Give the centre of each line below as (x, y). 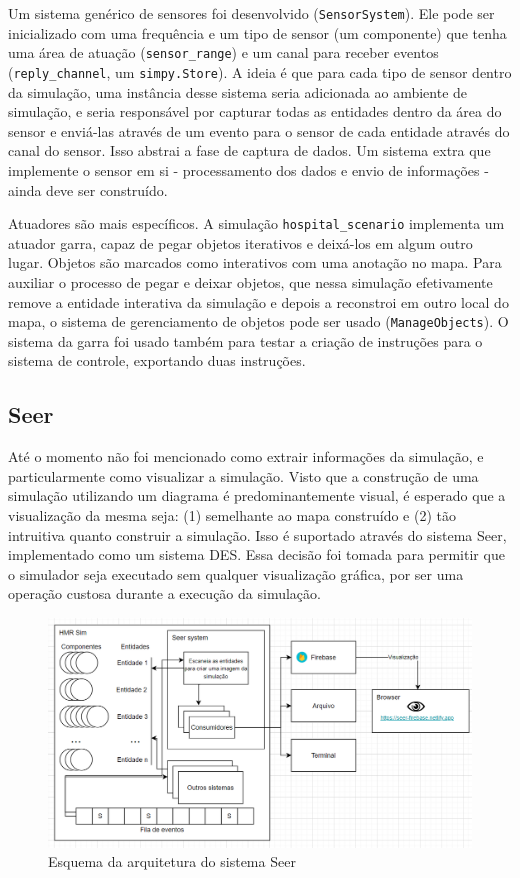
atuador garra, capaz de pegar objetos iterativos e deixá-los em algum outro (240, 242)
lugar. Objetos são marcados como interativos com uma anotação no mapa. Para (255, 262)
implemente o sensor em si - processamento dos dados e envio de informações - (248, 169)
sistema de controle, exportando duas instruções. (157, 360)
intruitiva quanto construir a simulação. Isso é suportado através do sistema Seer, (257, 534)
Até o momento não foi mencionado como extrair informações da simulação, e (246, 456)
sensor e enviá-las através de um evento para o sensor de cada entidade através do (259, 130)
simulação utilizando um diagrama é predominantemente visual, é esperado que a (257, 495)
